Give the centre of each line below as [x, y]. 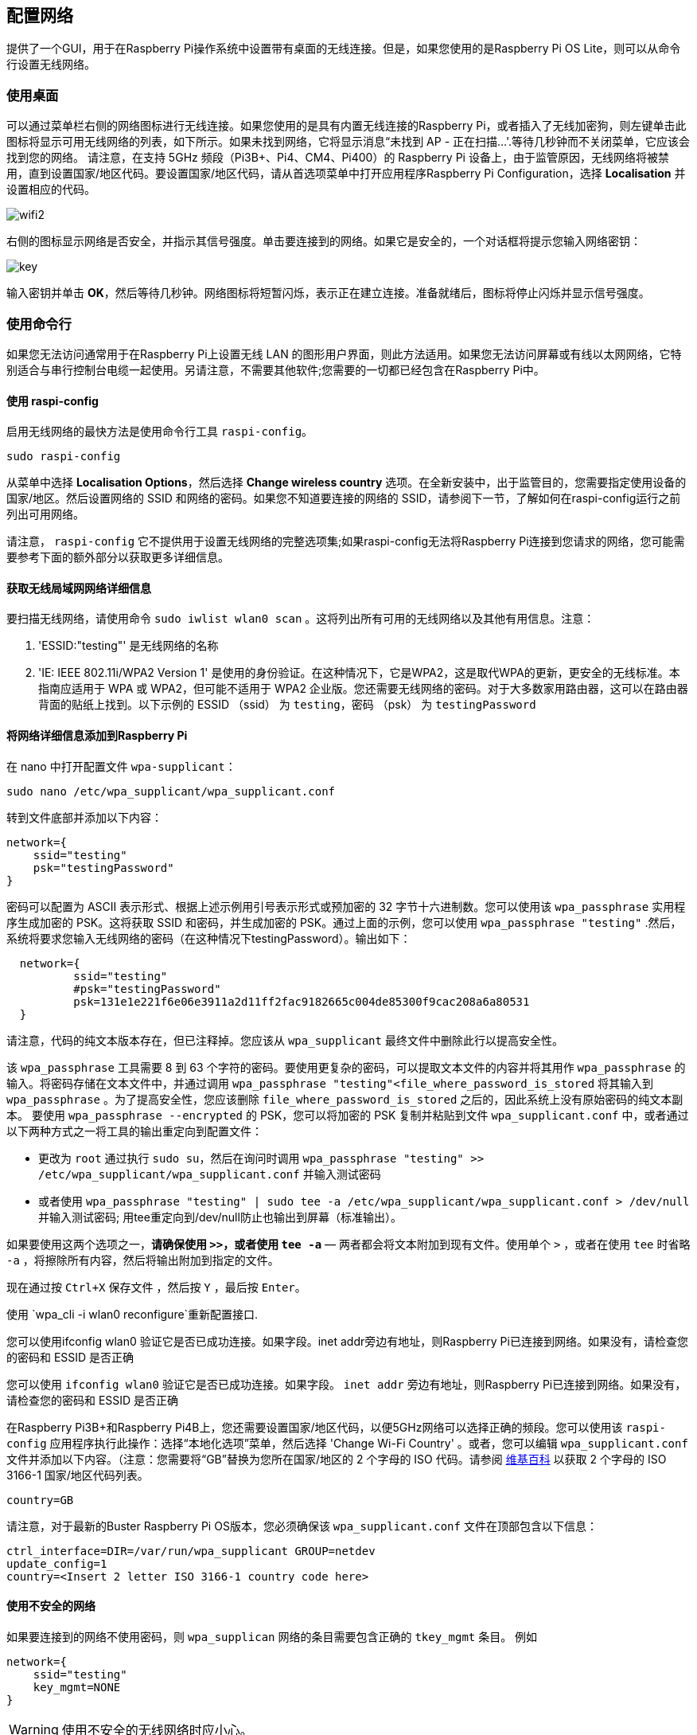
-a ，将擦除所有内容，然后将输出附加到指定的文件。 [143, 1260]
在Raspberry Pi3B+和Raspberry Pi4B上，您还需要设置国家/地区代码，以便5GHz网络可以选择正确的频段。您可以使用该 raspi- [336, 1427]
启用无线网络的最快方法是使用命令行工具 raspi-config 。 [160, 432]
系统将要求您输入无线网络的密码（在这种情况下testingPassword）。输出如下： [209, 938]
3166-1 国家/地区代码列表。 [78, 1475]
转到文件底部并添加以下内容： [84, 817]
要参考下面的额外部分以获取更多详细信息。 [118, 557]
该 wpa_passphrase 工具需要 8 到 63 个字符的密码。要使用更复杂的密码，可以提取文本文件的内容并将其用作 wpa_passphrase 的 [346, 1067]
